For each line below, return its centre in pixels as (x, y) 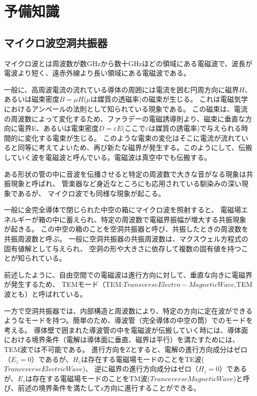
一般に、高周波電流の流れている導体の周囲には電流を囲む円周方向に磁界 (122, 89)
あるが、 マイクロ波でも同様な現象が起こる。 (91, 193)
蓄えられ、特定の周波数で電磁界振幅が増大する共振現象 (156, 219)
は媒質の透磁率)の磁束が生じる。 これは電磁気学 (169, 99)
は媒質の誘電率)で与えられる (195, 128)
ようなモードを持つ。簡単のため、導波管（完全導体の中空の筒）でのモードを (128, 320)
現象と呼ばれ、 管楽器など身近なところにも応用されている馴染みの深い (126, 183)
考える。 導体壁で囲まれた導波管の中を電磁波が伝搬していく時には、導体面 (126, 330)
